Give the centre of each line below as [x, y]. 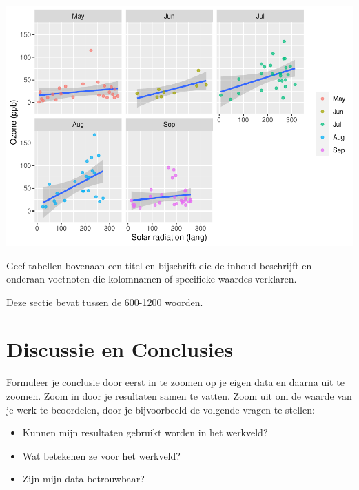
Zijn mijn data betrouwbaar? [83, 479]
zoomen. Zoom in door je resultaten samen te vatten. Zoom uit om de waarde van [179, 396]
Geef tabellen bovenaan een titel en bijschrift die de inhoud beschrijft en [159, 265]
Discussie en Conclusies [120, 349]
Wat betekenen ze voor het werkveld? [101, 455]
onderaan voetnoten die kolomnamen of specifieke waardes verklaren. [152, 279]
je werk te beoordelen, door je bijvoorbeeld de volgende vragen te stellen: [161, 409]
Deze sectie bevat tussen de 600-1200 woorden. [105, 302]
